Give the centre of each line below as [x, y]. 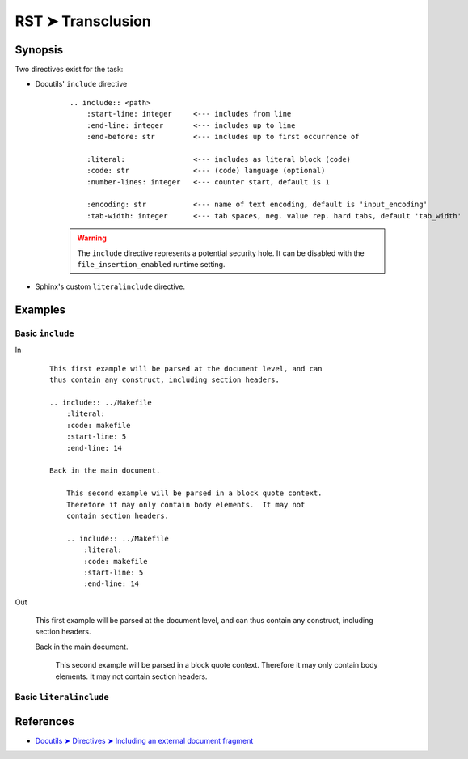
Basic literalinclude [62, 698]
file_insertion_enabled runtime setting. [151, 264]
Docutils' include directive [81, 84]
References [44, 721]
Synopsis [39, 50]
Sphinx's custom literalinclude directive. [110, 286]
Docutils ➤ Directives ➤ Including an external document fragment [144, 741]
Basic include [44, 333]
